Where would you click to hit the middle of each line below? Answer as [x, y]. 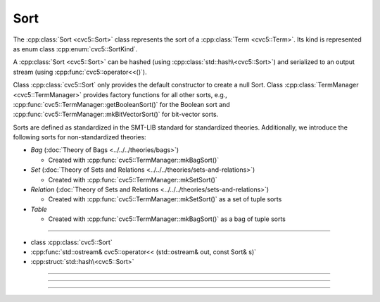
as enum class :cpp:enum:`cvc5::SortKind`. [75, 49]
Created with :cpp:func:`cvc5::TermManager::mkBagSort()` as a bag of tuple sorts [167, 219]
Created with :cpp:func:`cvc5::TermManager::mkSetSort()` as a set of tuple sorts [165, 199]
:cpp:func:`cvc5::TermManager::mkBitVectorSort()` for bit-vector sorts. [116, 114]
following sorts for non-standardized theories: [80, 137]
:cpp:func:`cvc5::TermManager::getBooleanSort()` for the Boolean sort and [121, 104]
